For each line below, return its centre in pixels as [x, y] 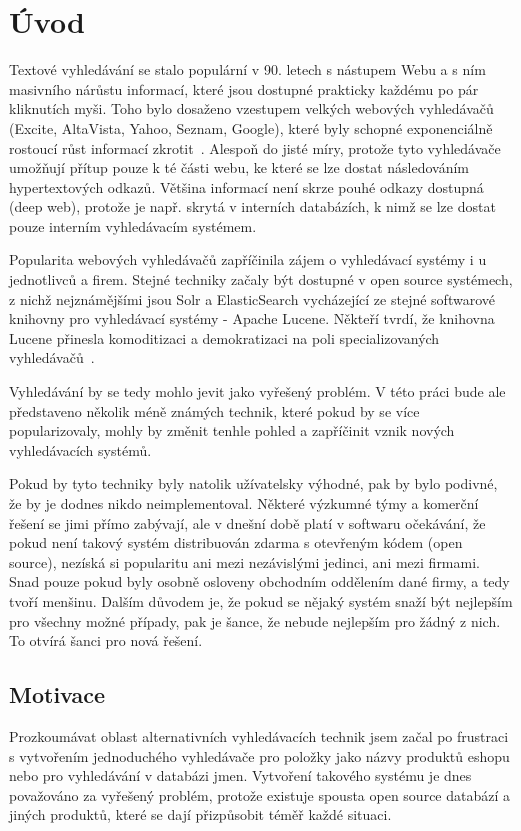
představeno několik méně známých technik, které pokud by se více [214, 410]
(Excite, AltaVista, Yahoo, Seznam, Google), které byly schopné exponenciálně [251, 127]
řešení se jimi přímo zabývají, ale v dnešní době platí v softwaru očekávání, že [247, 522]
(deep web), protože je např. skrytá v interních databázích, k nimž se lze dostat [252, 206]
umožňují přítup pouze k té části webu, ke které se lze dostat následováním [239, 167]
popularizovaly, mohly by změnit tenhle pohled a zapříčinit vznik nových [232, 430]
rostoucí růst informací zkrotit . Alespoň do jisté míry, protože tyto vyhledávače [255, 147]
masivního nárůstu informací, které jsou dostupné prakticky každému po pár [244, 88]
